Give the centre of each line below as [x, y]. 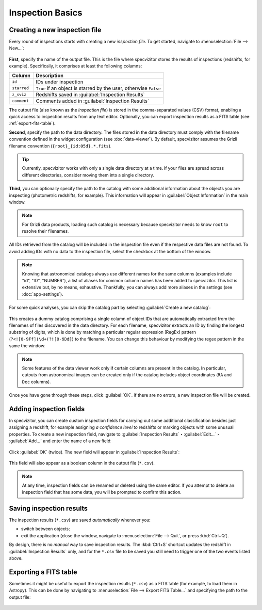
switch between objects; [46, 529]
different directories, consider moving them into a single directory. [88, 175]
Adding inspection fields [47, 409]
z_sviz [19, 95]
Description [50, 75]
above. [16, 558]
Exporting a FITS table [43, 572]
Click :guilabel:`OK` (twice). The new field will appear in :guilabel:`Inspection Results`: [94, 452]
